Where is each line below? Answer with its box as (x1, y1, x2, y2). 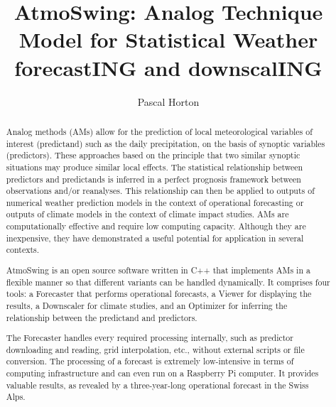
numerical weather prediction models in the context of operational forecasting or (6, 196, 304, 208)
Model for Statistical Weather (18, 25, 318, 54)
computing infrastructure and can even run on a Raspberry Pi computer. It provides (6, 367, 319, 379)
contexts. (6, 244, 40, 256)
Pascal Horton (137, 94, 200, 109)
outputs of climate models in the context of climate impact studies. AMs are (6, 208, 289, 220)
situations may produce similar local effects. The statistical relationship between (6, 161, 303, 173)
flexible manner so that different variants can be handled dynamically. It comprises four (6, 276, 330, 288)
